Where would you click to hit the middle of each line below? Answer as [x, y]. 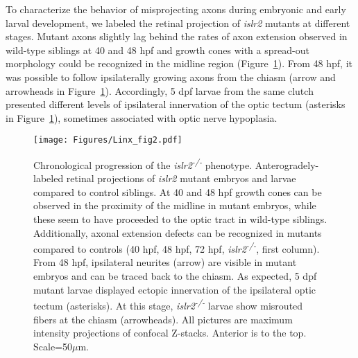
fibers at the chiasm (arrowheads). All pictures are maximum [163, 319]
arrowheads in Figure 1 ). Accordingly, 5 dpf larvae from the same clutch [160, 90]
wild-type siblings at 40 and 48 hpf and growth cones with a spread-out [157, 50]
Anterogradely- [287, 164]
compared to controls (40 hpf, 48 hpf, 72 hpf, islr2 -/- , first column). [177, 248]
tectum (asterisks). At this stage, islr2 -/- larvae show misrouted [168, 304]
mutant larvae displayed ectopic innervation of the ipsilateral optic [175, 289]
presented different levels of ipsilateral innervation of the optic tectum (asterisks [176, 104]
